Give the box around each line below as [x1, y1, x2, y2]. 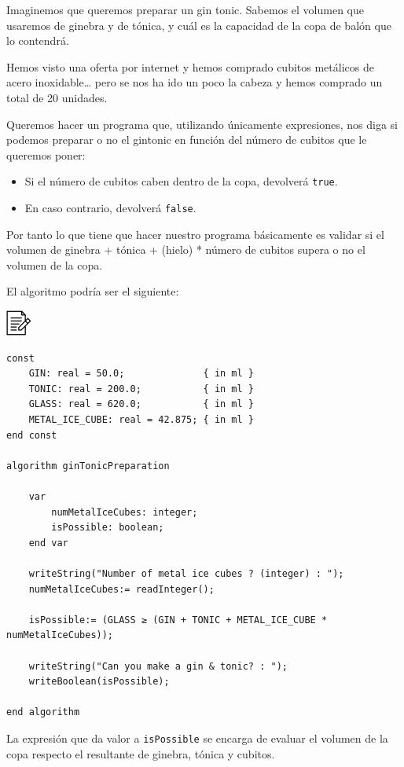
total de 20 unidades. [6, 89, 108, 105]
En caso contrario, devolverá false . [24, 200, 196, 215]
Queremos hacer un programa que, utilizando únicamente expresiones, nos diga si [6, 116, 398, 132]
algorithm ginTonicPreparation [6, 460, 170, 472]
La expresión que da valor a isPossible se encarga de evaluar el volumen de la [6, 729, 388, 746]
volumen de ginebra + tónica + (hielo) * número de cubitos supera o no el [6, 241, 365, 258]
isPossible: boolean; [51, 522, 164, 534]
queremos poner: [6, 146, 86, 163]
